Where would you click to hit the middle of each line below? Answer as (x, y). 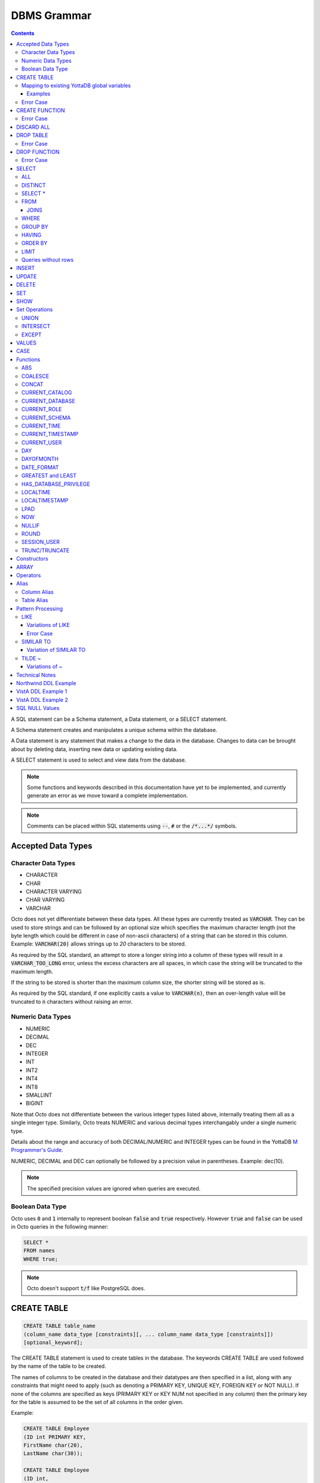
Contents (23, 33)
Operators (29, 575)
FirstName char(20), (53, 1445)
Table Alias (35, 600)
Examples (39, 94)
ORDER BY (34, 243)
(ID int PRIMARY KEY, (55, 1437)
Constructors (32, 559)
